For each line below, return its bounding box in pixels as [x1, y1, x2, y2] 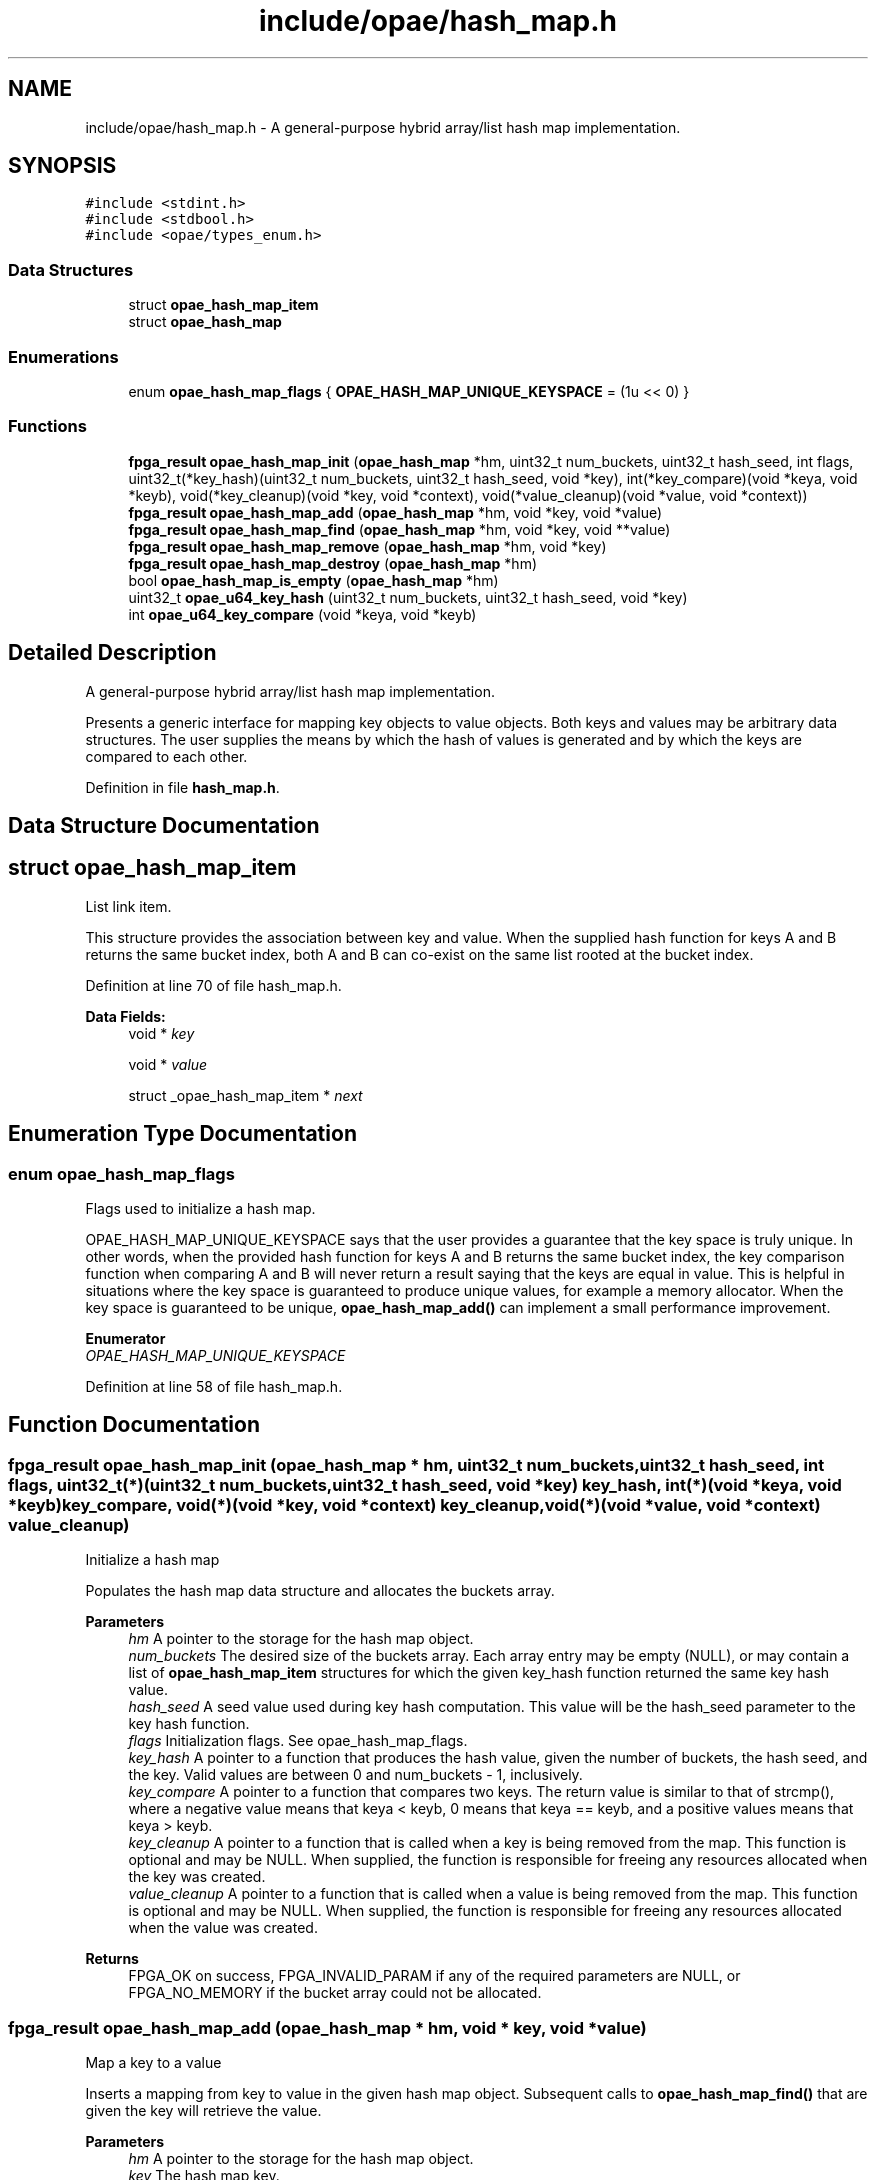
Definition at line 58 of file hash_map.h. [85, 1378, 343, 1396]
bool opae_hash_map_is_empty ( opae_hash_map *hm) [128, 571, 499, 589]
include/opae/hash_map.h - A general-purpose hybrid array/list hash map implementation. [85, 118, 681, 136]
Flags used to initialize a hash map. [85, 1200, 316, 1218]
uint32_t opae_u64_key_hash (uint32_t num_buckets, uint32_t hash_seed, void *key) [128, 588, 688, 606]
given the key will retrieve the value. [85, 2101, 322, 2119]
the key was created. [128, 1868, 266, 1886]
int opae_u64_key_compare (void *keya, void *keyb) [128, 605, 477, 623]
